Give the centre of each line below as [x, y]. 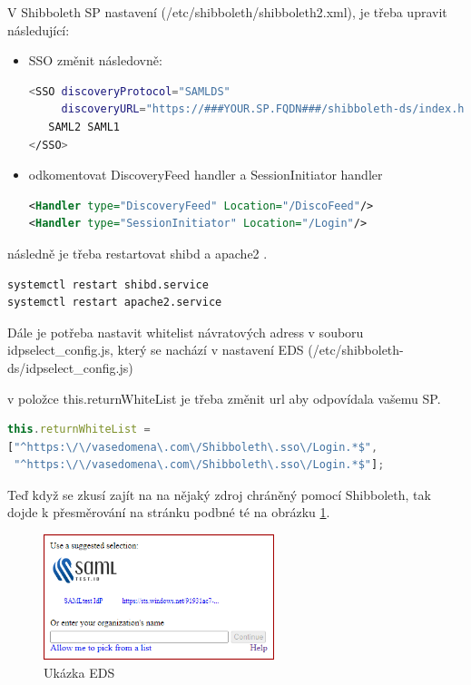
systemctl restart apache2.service [115, 303]
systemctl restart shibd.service [108, 284]
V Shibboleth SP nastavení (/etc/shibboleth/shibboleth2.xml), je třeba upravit [227, 12]
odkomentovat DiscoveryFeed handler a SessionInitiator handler [206, 175]
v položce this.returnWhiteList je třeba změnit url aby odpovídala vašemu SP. [224, 398]
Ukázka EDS [79, 672]
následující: [39, 29]
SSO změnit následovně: [95, 60]
